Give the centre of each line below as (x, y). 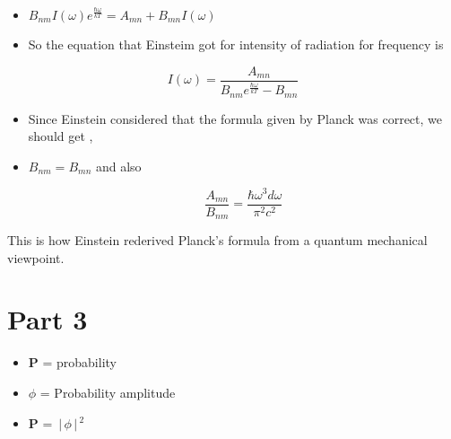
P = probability (72, 362)
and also (118, 166)
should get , (61, 136)
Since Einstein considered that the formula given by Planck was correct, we (235, 118)
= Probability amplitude (108, 392)
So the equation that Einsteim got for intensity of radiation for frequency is (236, 44)
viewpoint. (36, 257)
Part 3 (48, 319)
